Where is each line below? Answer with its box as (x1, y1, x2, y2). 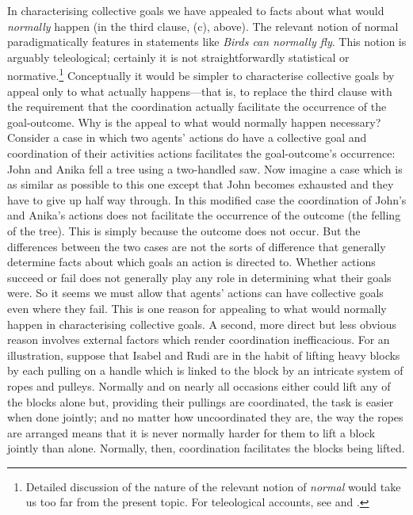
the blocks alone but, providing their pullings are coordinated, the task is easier (7, 393, 394, 410)
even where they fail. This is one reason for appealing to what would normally (7, 299, 387, 316)
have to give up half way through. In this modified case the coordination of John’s (7, 191, 407, 208)
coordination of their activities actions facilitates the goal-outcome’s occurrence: (7, 145, 396, 161)
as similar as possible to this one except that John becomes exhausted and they (7, 176, 394, 193)
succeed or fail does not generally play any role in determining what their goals (7, 269, 392, 285)
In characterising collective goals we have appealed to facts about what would (7, 2, 384, 18)
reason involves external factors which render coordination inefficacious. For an (7, 331, 390, 348)
